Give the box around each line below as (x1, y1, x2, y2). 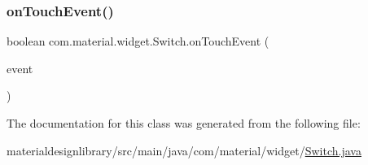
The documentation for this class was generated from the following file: (7, 115, 361, 131)
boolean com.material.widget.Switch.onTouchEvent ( (7, 33, 269, 50)
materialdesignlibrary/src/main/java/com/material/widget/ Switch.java (7, 141, 361, 158)
